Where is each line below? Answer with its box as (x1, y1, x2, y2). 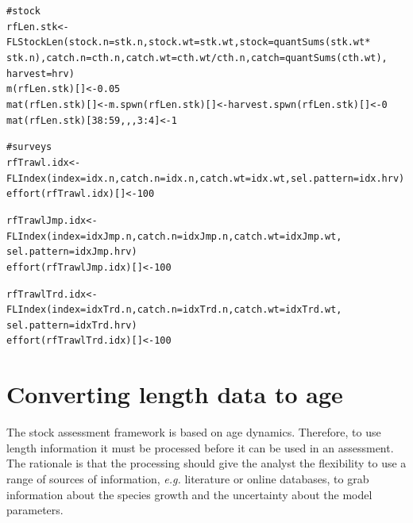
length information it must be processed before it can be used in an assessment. (6, 439, 394, 456)
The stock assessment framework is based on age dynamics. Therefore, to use (6, 424, 381, 440)
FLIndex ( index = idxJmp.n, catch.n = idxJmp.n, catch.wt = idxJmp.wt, (6, 230, 342, 242)
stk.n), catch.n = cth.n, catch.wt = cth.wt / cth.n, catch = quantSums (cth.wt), (6, 52, 388, 63)
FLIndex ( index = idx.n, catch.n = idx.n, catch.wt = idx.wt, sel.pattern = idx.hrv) (6, 172, 405, 184)
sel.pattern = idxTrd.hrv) (6, 319, 137, 331)
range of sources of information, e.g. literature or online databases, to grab (6, 471, 369, 487)
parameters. (6, 502, 64, 518)
